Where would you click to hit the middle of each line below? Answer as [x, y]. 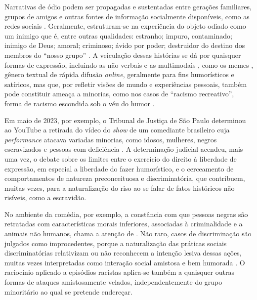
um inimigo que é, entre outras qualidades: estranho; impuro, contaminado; [118, 35]
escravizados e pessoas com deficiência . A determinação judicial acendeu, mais [124, 149]
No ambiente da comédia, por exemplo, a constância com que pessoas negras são [126, 214]
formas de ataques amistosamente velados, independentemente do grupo [113, 282]
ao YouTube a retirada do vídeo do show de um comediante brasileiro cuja [117, 130]
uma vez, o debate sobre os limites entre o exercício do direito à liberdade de [121, 158]
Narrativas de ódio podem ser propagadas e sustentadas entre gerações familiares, [128, 6]
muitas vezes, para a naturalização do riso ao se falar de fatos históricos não [120, 188]
